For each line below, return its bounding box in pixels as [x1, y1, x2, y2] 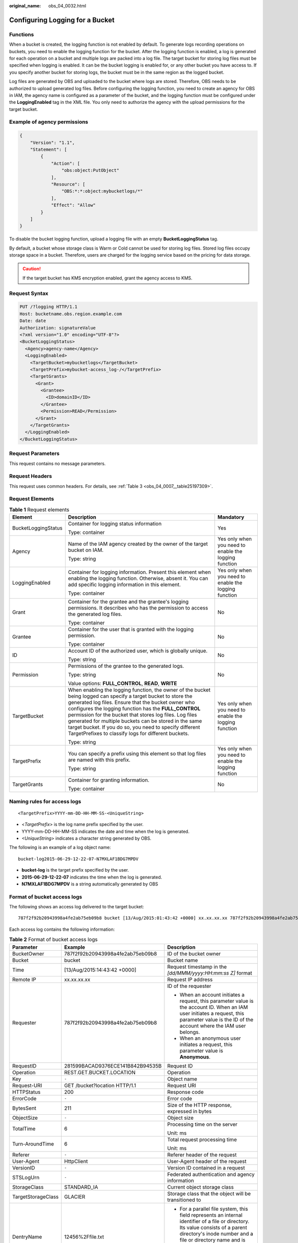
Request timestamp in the [167, 963, 227, 970]
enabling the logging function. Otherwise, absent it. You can [68, 575, 209, 582]
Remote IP [12, 976, 37, 983]
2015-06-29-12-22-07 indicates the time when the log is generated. [21, 874, 162, 880]
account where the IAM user [179, 1022, 246, 1029]
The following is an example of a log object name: [9, 844, 111, 850]
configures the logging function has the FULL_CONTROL [68, 705, 201, 712]
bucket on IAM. [68, 547, 104, 554]
